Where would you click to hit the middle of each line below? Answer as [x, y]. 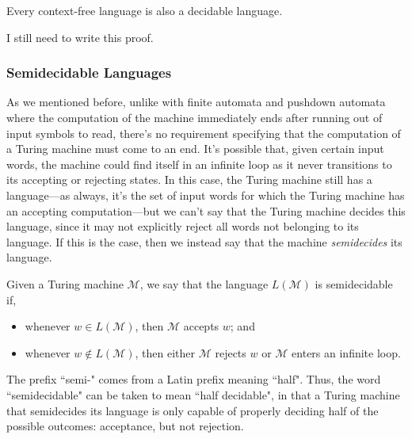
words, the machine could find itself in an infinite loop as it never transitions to [199, 164]
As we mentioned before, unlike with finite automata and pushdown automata [196, 102]
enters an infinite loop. [346, 352]
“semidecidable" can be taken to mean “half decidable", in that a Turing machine [203, 394]
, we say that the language [204, 283]
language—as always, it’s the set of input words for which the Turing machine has [206, 195]
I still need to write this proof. [80, 37]
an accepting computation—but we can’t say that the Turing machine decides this [206, 210]
